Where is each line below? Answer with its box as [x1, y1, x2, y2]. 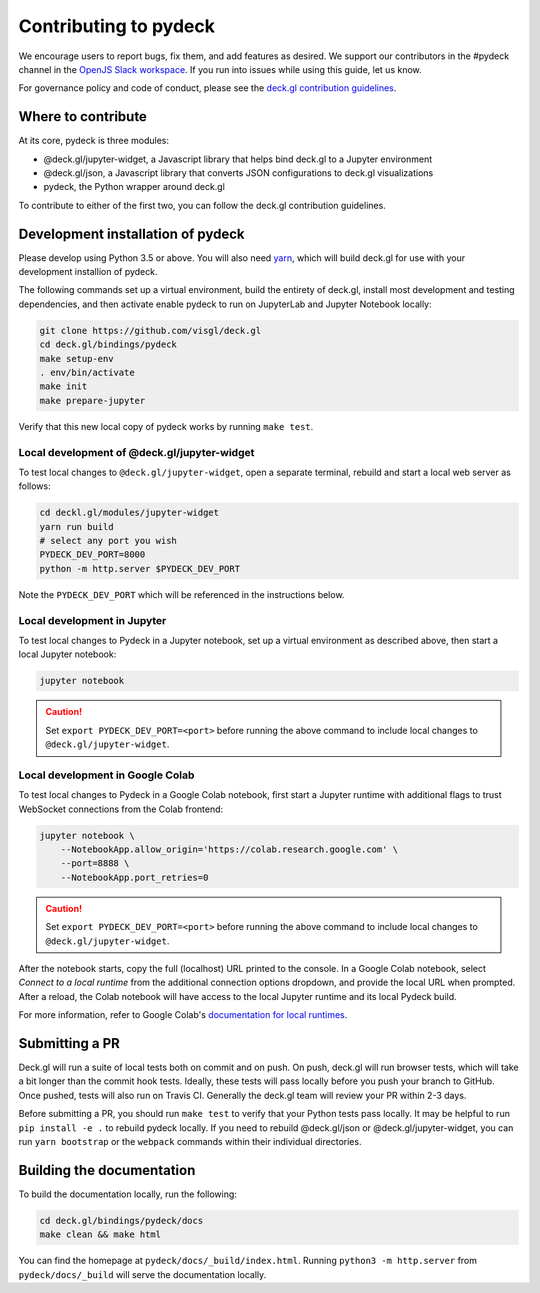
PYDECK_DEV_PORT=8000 [39, 549, 146, 560]
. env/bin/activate [39, 367, 135, 379]
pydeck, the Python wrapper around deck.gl [43, 181, 225, 193]
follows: [18, 480, 51, 492]
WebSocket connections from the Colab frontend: [18, 803, 224, 815]
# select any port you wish [39, 535, 177, 547]
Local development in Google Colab [18, 768, 195, 782]
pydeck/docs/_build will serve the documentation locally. [18, 1268, 267, 1280]
